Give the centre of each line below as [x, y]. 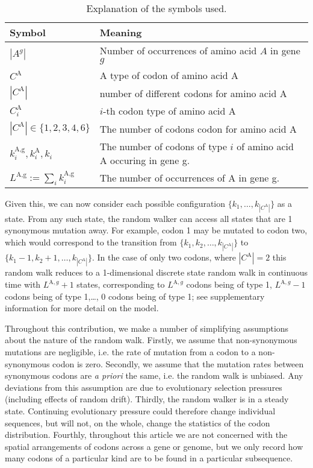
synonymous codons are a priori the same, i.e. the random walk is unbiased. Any [154, 375]
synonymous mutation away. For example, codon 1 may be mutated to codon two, [156, 230]
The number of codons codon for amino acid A [198, 128]
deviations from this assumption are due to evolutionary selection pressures [144, 387]
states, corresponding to [121, 284]
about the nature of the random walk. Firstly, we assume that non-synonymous [151, 340]
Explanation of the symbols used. [156, 8]
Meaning [121, 32]
